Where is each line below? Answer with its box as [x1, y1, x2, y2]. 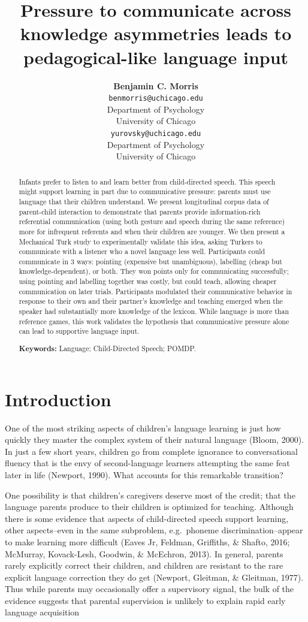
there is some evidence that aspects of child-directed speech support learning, [5, 512, 289, 524]
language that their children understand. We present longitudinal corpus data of [19, 196, 269, 206]
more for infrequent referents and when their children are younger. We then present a [19, 226, 285, 236]
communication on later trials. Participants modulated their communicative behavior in [19, 286, 292, 296]
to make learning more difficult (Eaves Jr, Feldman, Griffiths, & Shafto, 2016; [5, 535, 290, 548]
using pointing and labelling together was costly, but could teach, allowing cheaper [19, 276, 277, 286]
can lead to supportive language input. [19, 326, 140, 336]
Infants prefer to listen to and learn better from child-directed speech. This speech [19, 176, 276, 186]
